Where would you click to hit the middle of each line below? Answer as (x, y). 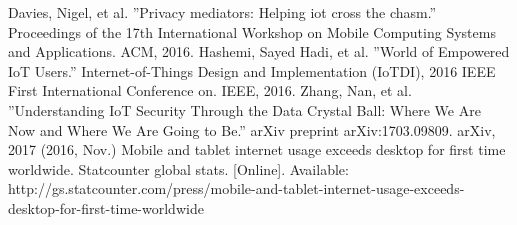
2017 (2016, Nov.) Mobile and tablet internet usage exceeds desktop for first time (257, 149)
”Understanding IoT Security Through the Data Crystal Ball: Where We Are (244, 109)
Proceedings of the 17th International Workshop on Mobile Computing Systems (252, 31)
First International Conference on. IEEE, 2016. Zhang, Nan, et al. (210, 90)
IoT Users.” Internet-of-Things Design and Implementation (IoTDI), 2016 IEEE (252, 70)
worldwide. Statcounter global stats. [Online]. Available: (178, 168)
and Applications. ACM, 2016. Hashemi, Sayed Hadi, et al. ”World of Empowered (259, 51)
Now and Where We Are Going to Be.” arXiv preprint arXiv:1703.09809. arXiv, (252, 129)
